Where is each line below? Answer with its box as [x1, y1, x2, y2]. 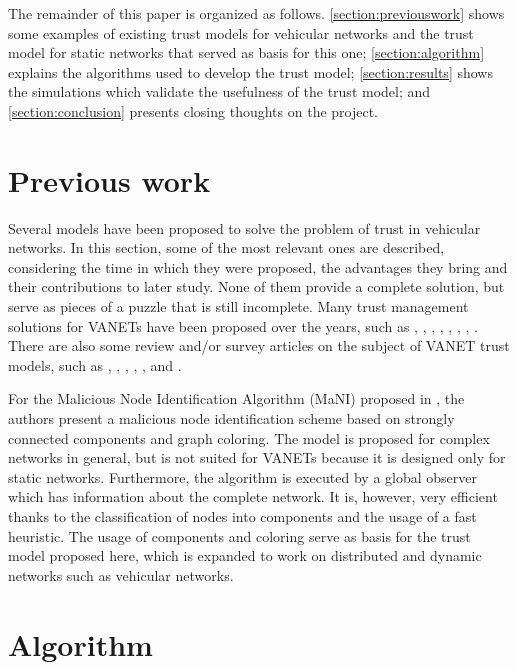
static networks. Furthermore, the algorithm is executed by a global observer [8, 466, 477, 487]
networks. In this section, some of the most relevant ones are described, [8, 237, 445, 258]
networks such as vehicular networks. [8, 564, 234, 585]
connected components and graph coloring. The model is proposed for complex [8, 427, 490, 448]
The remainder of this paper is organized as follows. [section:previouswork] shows [8, 3, 505, 23]
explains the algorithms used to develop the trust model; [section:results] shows [8, 61, 493, 82]
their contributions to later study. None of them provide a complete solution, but [8, 276, 505, 297]
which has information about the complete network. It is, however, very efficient [8, 486, 498, 507]
